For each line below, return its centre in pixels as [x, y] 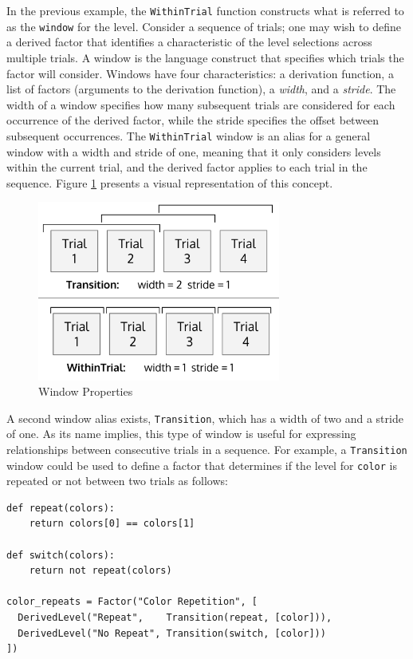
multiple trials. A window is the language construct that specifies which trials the [205, 57]
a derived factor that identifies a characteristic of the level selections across [189, 42]
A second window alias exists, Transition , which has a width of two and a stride [205, 418]
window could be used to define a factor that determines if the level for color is [202, 465]
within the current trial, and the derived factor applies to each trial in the [187, 167]
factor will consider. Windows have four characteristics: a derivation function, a [200, 73]
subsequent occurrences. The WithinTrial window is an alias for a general [189, 135]
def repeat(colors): [61, 508]
